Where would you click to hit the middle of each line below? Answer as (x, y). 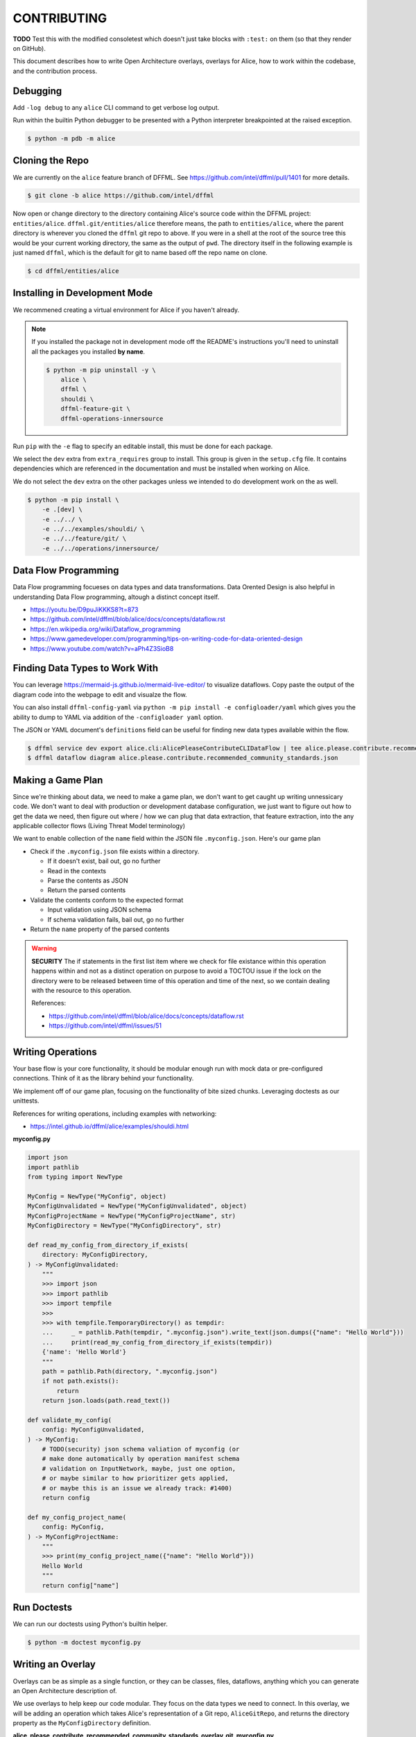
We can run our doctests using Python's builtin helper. (90, 1624)
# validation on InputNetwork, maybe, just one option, (139, 1468)
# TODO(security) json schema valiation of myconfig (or (141, 1449)
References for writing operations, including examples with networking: (115, 1113)
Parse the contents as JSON (88, 881)
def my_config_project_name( (77, 1517)
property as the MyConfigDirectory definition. (82, 1723)
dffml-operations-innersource (112, 418)
